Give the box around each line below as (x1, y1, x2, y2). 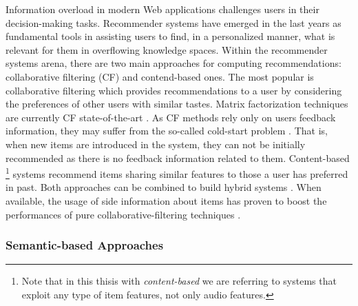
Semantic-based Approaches (6, 236, 164, 254)
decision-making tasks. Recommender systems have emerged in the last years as (6, 15, 341, 30)
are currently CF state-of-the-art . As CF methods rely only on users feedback (6, 110, 336, 124)
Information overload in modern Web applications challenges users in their (6, 2, 319, 16)
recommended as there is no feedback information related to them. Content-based (6, 150, 350, 165)
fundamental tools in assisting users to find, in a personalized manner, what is (6, 29, 335, 43)
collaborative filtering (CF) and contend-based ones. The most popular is (6, 69, 314, 83)
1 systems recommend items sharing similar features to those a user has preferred (6, 165, 348, 181)
